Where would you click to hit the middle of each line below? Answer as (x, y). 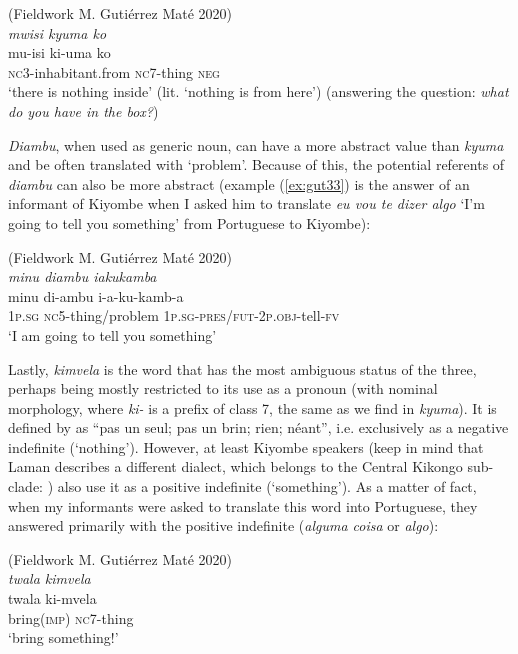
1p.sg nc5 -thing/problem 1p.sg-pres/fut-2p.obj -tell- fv (174, 315)
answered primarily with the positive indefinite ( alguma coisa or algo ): (223, 525)
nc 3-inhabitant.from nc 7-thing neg (114, 71)
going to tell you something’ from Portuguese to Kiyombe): (189, 222)
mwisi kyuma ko (57, 32)
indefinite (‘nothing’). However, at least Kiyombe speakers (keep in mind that (246, 446)
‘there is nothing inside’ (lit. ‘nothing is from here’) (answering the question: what (258, 91)
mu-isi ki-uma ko (59, 52)
